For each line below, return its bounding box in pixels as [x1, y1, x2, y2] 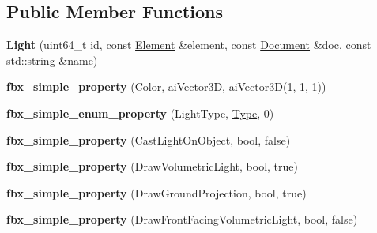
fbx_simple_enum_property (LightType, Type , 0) [6, 104, 274, 121]
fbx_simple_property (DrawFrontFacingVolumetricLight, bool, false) [6, 211, 358, 227]
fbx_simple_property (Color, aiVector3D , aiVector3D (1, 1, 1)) [6, 78, 326, 95]
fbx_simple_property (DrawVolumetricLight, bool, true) [6, 158, 298, 175]
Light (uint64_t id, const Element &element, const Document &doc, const [6, 36, 371, 53]
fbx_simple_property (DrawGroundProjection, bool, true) [6, 184, 307, 201]
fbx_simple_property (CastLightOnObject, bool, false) [6, 131, 291, 148]
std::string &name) [6, 51, 98, 68]
